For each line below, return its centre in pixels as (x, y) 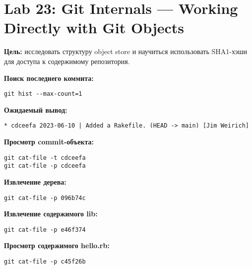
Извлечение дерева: (35, 181)
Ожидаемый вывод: (36, 109)
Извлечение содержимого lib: (51, 214)
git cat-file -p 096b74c (45, 198)
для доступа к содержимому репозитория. (67, 61)
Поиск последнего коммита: (49, 78)
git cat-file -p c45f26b (45, 262)
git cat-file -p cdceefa (45, 166)
